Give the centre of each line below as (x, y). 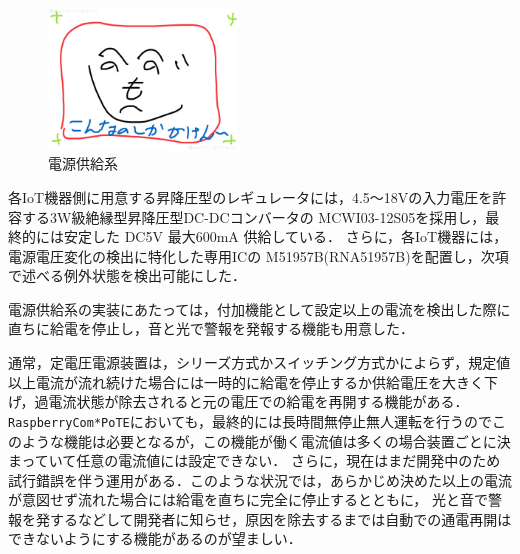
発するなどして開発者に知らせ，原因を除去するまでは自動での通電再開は (273, 518)
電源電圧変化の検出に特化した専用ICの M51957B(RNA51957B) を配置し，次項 (258, 255)
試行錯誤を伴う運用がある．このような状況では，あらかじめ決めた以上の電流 (260, 479)
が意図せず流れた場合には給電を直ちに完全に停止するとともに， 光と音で (248, 499)
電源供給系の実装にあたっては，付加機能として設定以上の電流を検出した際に (259, 308)
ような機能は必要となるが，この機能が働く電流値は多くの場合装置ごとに (259, 440)
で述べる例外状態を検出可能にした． (127, 275)
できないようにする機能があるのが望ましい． (155, 538)
